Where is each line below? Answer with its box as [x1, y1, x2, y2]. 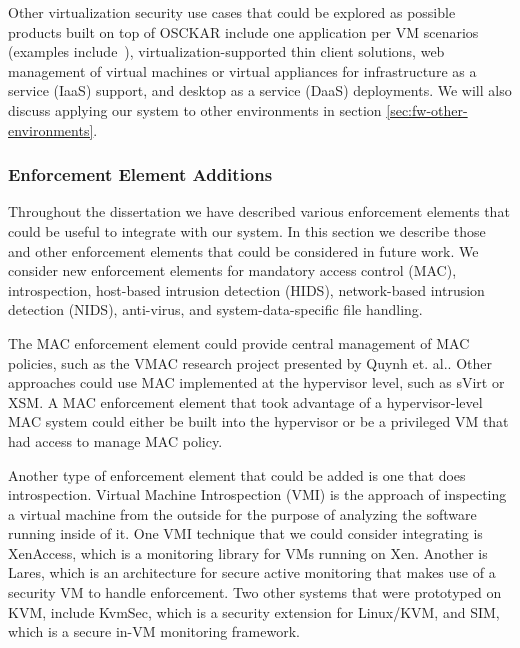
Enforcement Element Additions [8, 162, 273, 187]
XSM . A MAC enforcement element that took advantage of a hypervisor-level [8, 391, 483, 412]
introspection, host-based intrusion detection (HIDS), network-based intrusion [8, 279, 485, 300]
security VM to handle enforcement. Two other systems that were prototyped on [8, 582, 502, 603]
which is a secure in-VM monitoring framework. [8, 621, 300, 642]
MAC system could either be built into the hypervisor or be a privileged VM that [8, 411, 509, 432]
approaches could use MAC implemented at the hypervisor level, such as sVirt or [8, 372, 505, 393]
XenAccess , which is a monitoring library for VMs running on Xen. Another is [8, 542, 488, 563]
